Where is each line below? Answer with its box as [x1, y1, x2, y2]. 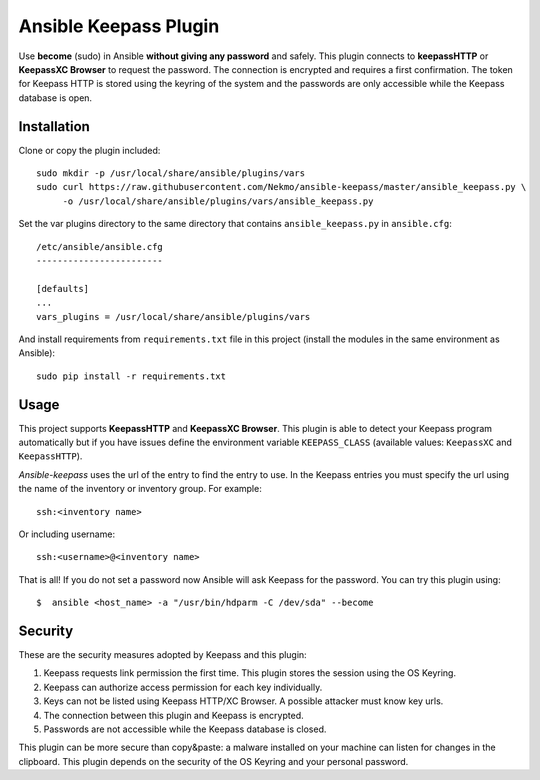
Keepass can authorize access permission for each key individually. [43, 681, 323, 693]
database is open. [18, 91, 93, 104]
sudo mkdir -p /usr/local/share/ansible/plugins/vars [36, 168, 305, 179]
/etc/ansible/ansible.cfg [36, 241, 164, 252]
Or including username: [18, 528, 115, 540]
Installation [18, 118, 90, 135]
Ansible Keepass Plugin [18, 15, 220, 37]
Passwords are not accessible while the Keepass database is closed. [43, 723, 327, 735]
